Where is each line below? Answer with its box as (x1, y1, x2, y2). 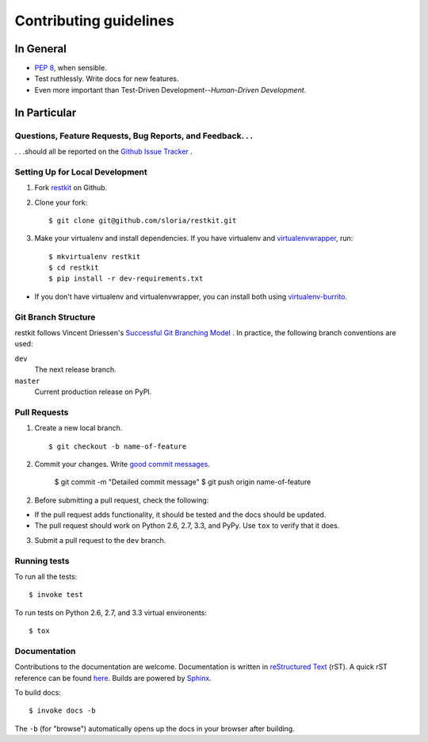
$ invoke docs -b (29, 706, 96, 715)
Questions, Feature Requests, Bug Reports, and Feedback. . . (14, 130, 254, 141)
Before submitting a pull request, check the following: (34, 495, 209, 505)
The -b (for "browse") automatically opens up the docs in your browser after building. (14, 724, 295, 733)
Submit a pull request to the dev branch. (34, 535, 166, 545)
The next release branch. (34, 365, 117, 374)
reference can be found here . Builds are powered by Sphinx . (14, 673, 212, 683)
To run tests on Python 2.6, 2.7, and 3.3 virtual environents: (14, 607, 208, 618)
